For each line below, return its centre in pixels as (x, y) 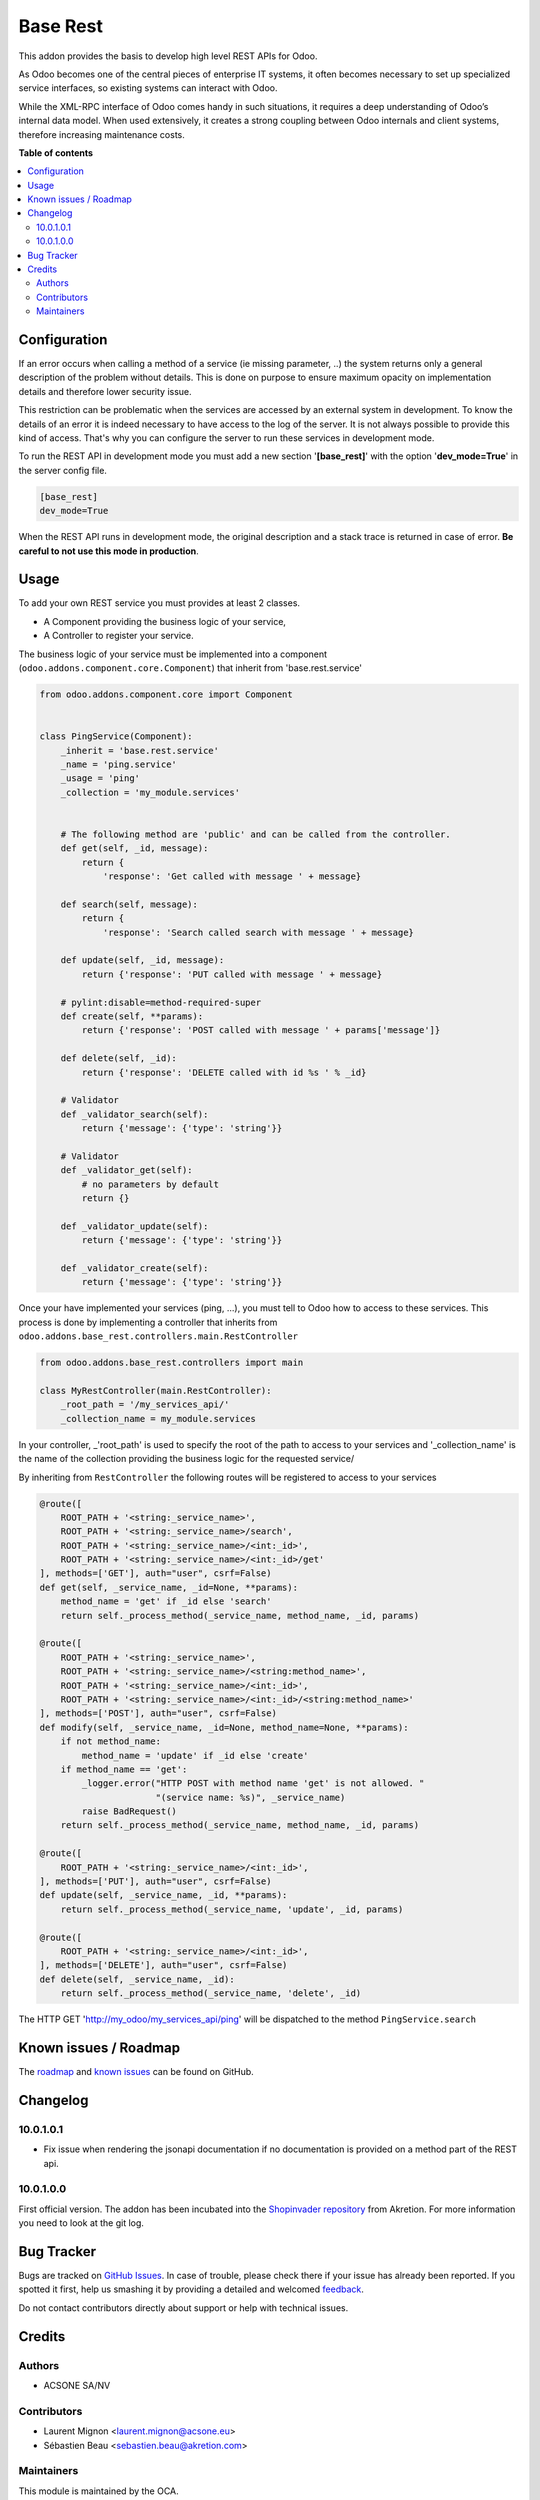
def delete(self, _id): (118, 1058)
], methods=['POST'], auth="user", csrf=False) (158, 1713)
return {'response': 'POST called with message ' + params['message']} (261, 1030)
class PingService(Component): (116, 736)
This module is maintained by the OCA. (98, 2491)
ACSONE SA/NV (77, 2385)
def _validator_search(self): (134, 1114)
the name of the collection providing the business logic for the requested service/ (186, 1459)
